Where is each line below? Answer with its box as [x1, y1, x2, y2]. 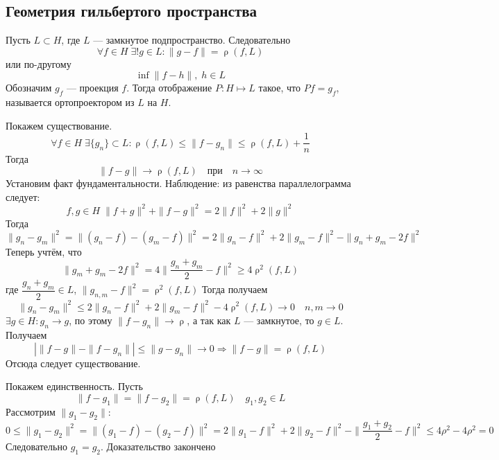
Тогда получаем [202, 282, 268, 297]
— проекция [66, 80, 119, 95]
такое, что [258, 80, 301, 95]
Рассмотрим [6, 404, 56, 418]
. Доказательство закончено [101, 439, 216, 454]
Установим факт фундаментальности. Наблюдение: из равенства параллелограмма [6, 176, 351, 191]
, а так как [187, 313, 231, 328]
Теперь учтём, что [6, 244, 82, 258]
